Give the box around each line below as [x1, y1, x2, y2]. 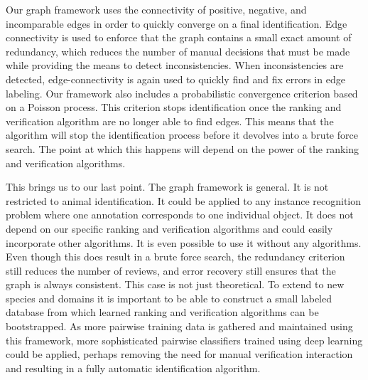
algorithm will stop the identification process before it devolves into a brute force [6, 127, 358, 142]
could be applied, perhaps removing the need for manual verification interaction [6, 347, 353, 361]
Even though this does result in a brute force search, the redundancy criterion [6, 249, 345, 264]
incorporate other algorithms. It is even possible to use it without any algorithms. [6, 235, 362, 250]
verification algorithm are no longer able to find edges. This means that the [6, 113, 334, 128]
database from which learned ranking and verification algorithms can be [6, 305, 319, 320]
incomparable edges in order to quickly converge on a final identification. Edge [6, 16, 347, 31]
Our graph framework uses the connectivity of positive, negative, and [6, 2, 307, 16]
